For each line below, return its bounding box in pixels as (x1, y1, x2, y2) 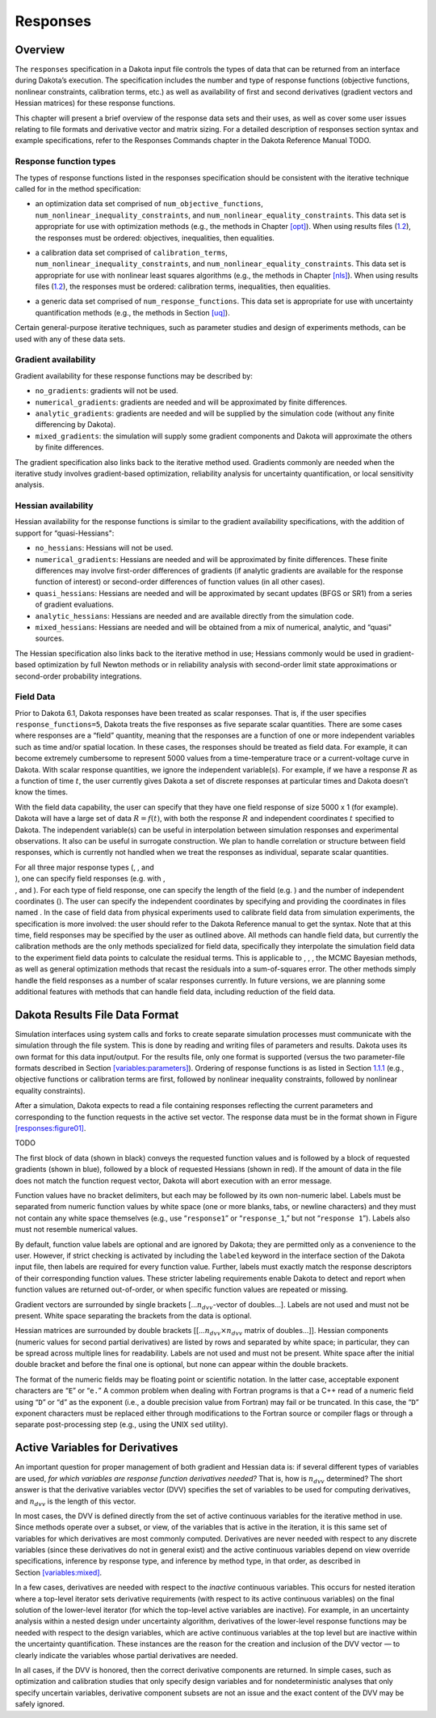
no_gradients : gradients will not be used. (35, 386, 178, 396)
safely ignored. (15, 1699, 65, 1709)
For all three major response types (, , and (15, 862, 155, 872)
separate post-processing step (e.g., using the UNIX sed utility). (15, 1420, 228, 1429)
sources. (35, 633, 65, 643)
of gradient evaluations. (35, 599, 115, 610)
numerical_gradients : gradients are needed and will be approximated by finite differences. (35, 397, 347, 407)
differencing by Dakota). (35, 420, 116, 429)
